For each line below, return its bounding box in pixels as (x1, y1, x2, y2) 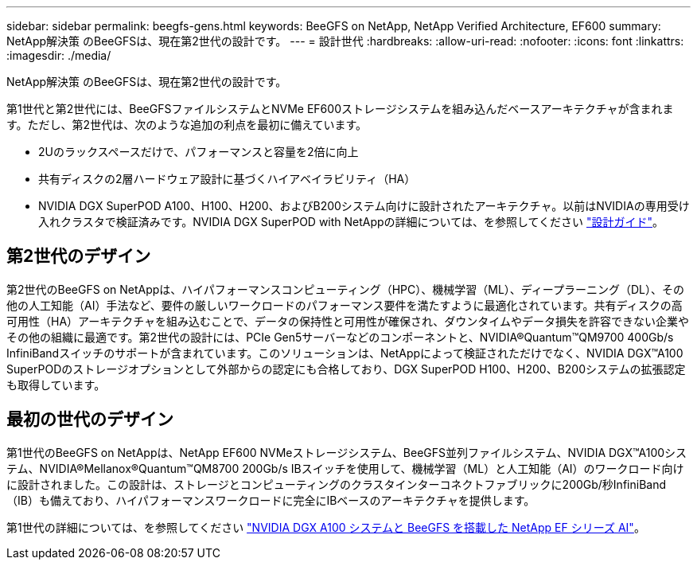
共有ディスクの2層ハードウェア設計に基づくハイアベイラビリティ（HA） (38, 172, 416, 185)
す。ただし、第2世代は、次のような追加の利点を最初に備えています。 (6, 118, 368, 131)
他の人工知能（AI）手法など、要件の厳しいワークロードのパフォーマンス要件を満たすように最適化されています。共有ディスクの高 (6, 298, 683, 312)
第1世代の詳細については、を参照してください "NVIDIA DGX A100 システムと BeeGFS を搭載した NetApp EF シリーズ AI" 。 (6, 520, 645, 534)
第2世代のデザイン (6, 246, 151, 267)
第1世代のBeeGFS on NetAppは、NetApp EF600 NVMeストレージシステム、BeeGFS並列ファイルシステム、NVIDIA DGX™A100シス (6, 445, 687, 459)
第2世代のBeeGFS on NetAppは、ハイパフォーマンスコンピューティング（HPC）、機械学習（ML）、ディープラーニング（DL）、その (6, 282, 685, 296)
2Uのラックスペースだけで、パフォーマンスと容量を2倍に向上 (38, 145, 359, 158)
